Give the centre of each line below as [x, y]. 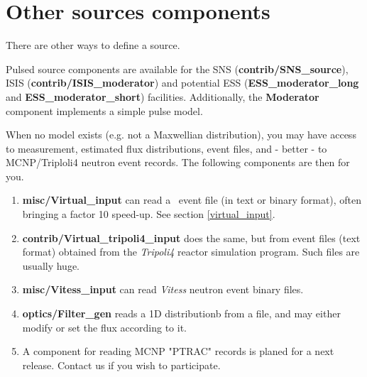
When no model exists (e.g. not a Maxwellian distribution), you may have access [181, 135]
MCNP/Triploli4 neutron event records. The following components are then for [178, 162]
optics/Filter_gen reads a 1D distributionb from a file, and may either [181, 313]
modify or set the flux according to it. [104, 327]
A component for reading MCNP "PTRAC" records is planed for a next [178, 351]
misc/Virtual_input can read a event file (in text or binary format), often [192, 200]
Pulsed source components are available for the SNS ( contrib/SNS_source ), [177, 69]
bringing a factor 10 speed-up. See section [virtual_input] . [149, 214]
